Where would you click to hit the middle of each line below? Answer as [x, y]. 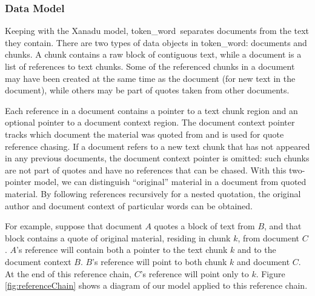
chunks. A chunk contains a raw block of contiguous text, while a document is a [153, 54]
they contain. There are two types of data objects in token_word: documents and [156, 42]
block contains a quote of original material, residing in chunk [118, 237]
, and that [283, 226]
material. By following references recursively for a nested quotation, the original [153, 193]
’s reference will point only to [194, 273]
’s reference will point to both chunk [160, 261]
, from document [268, 237]
